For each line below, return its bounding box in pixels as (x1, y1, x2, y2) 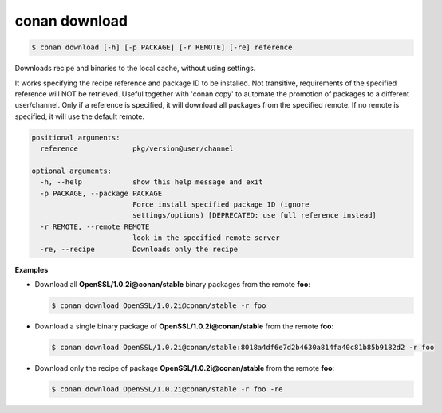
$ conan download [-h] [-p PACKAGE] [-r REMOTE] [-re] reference (31, 43, 293, 52)
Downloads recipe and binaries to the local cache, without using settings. (14, 64, 256, 73)
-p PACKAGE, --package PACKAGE (40, 188, 163, 198)
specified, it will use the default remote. (14, 112, 145, 121)
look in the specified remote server (132, 234, 280, 242)
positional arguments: (31, 132, 120, 142)
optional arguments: (31, 166, 112, 175)
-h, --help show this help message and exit (40, 178, 263, 187)
